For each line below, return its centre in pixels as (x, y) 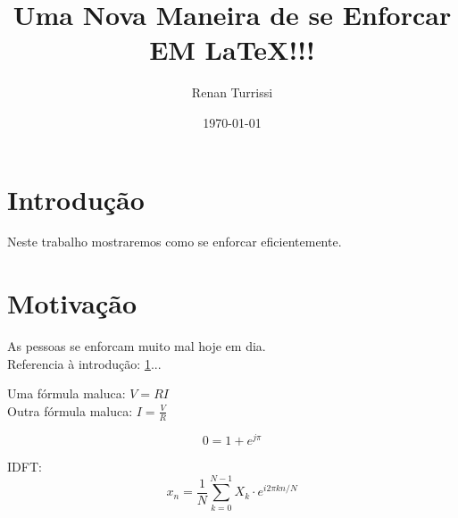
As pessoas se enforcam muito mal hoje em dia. (137, 346)
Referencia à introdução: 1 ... (84, 363)
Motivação (72, 303)
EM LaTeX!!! (232, 50)
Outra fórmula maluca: (70, 410)
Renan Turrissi (232, 92)
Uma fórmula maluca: (67, 393)
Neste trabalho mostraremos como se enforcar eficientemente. (175, 242)
